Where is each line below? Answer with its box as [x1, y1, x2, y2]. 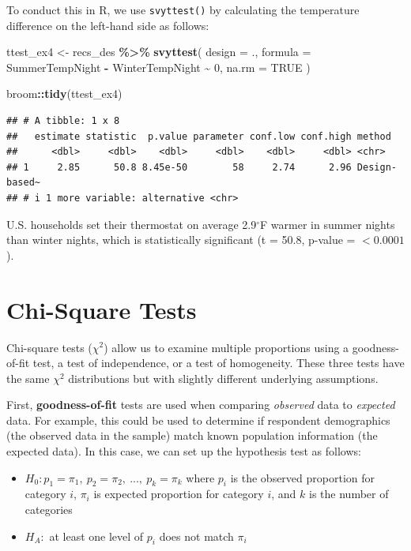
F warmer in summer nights [260, 216, 395, 232]
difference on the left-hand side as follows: [6, 17, 209, 33]
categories [25, 501, 73, 518]
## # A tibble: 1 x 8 [6, 115, 120, 127]
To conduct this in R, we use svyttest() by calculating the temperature [6, 2, 360, 17]
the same [6, 369, 50, 386]
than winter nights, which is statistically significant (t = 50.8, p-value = [6, 231, 356, 248]
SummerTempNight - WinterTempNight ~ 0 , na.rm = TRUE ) [6, 58, 311, 75]
